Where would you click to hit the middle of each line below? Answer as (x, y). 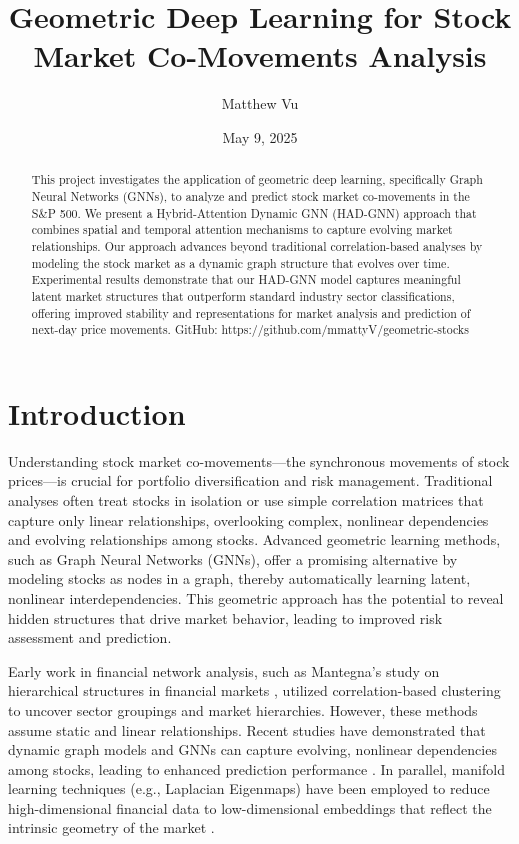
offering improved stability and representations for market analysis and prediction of (251, 312)
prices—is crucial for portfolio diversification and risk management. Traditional (250, 480)
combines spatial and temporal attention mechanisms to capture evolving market (242, 229)
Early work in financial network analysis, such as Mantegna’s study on (224, 670)
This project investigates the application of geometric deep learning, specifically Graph (257, 179)
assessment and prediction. (90, 637)
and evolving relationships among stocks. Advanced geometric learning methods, (254, 539)
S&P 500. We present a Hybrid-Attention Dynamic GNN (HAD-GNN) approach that (254, 212)
